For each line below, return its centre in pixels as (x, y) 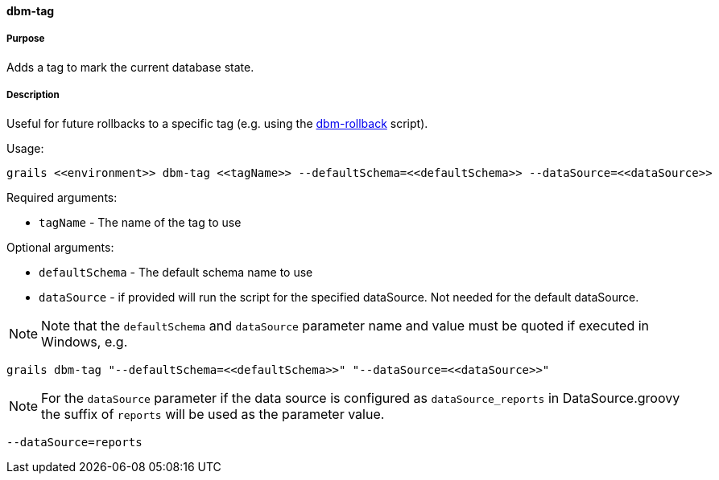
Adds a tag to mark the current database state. (130, 67)
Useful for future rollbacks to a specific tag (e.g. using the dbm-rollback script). (217, 123)
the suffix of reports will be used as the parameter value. (213, 414)
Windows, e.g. (85, 341)
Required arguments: (62, 197)
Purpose (26, 39)
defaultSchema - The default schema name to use (176, 272)
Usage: (25, 148)
